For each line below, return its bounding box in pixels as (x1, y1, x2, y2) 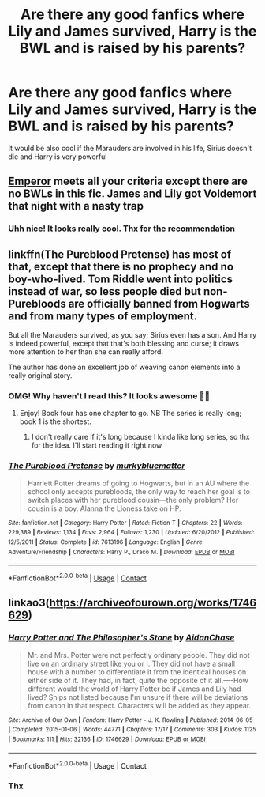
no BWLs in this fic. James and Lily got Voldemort (8, 187, 257, 201)
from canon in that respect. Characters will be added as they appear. (27, 701, 252, 710)
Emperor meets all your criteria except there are (8, 175, 248, 188)
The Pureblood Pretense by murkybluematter (8, 460, 185, 471)
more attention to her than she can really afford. (8, 347, 164, 357)
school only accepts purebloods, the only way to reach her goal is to (27, 486, 251, 496)
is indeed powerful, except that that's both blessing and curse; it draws (8, 338, 239, 349)
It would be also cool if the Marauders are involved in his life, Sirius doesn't (8, 143, 252, 153)
